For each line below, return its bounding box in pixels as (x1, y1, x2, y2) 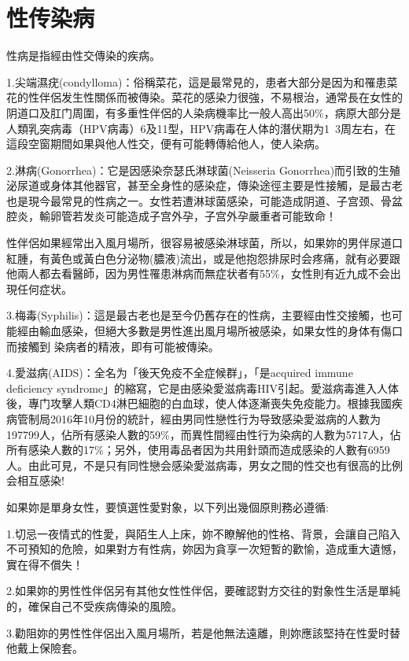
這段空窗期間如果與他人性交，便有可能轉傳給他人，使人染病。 (6, 135, 326, 152)
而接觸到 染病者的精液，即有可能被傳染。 (6, 338, 219, 354)
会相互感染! (6, 472, 64, 489)
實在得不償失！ (6, 556, 83, 572)
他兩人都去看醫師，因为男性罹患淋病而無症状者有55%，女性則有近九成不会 (6, 265, 390, 282)
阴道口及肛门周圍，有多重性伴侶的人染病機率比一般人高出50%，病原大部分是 (6, 104, 401, 120)
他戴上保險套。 (6, 640, 83, 656)
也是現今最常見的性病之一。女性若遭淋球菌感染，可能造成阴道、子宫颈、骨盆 (6, 192, 403, 209)
